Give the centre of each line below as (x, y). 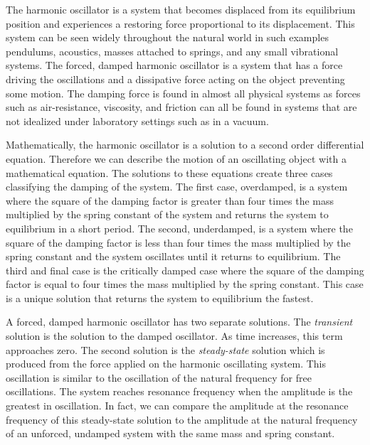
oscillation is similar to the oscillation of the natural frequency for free (159, 377)
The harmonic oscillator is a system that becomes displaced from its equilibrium (181, 9)
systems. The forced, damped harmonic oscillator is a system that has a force (174, 65)
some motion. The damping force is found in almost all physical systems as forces (183, 93)
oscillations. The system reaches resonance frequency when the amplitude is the (179, 391)
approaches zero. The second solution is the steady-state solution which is (165, 349)
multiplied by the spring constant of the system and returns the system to (167, 214)
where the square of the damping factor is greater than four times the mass (170, 200)
